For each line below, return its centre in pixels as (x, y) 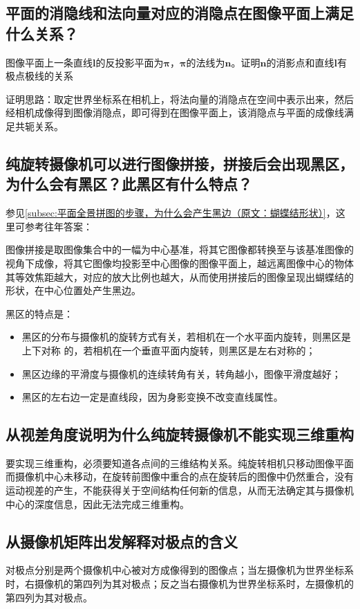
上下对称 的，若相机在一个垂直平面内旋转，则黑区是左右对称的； (169, 350)
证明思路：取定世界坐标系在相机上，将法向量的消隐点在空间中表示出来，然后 (180, 99)
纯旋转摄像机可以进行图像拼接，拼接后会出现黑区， (180, 163)
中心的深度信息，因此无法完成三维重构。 (97, 503)
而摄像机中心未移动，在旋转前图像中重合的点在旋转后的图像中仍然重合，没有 (180, 476)
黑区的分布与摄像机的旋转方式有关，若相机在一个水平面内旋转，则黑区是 (186, 337)
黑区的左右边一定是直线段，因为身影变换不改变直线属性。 (152, 397)
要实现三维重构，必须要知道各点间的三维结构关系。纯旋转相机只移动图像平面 (180, 463)
